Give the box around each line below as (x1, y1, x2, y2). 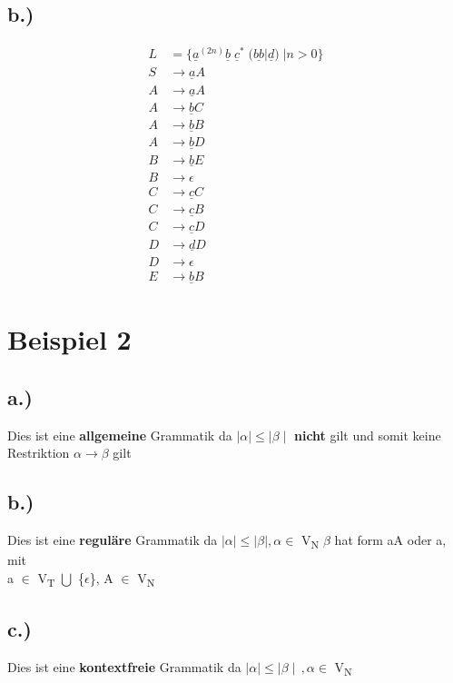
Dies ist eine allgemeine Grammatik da (7, 425, 232, 444)
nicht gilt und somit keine (293, 425, 441, 444)
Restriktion (7, 443, 70, 462)
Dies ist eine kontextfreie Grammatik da (7, 658, 241, 677)
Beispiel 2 (7, 321, 132, 358)
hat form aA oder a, (334, 530, 447, 549)
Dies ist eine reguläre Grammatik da (7, 530, 218, 549)
